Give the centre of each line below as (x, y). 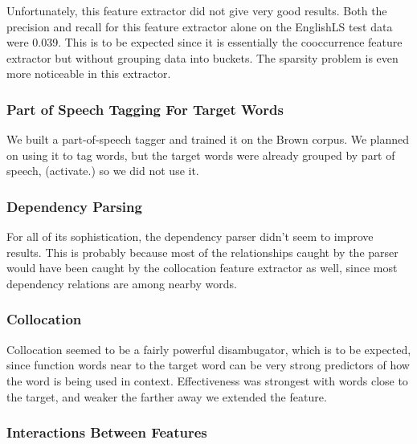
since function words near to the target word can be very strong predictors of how (208, 365)
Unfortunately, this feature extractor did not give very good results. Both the (197, 10)
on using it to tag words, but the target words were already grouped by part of (201, 155)
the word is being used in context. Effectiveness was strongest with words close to (207, 380)
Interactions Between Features (107, 432)
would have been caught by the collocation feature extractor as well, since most (202, 268)
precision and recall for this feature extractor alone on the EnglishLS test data (200, 26)
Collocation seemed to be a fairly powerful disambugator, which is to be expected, (209, 349)
